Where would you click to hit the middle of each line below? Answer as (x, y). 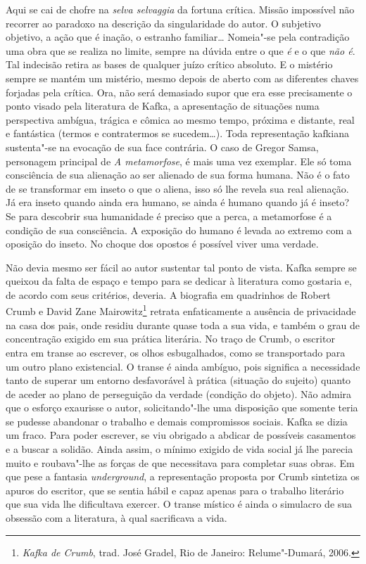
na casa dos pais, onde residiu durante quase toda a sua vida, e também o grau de (183, 325)
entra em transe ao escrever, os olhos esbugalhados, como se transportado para (176, 352)
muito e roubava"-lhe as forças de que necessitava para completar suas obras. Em (180, 462)
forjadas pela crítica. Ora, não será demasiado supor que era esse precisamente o (179, 92)
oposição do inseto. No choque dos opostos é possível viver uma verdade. (162, 244)
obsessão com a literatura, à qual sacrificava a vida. (116, 518)
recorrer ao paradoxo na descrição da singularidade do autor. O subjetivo (163, 23)
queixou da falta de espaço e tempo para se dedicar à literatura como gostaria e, (179, 281)
